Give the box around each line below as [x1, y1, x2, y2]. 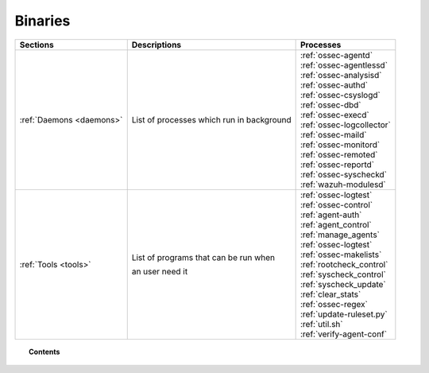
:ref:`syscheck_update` [300, 278, 386, 289]
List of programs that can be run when [131, 251, 276, 262]
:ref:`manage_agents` [300, 229, 381, 240]
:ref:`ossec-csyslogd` [300, 89, 381, 100]
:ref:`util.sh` [300, 318, 343, 329]
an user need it [131, 266, 188, 277]
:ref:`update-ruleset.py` [300, 309, 388, 320]
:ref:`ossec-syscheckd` [300, 169, 388, 180]
